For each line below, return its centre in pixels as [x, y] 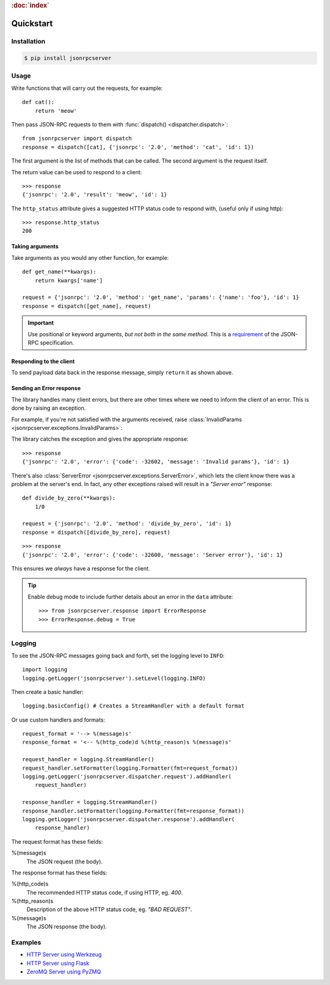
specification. [57, 342]
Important [41, 323]
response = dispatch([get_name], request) [87, 306]
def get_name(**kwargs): [59, 272]
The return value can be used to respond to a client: [77, 172]
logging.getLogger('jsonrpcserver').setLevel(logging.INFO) [114, 678]
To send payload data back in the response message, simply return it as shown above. [122, 372]
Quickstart [32, 24]
